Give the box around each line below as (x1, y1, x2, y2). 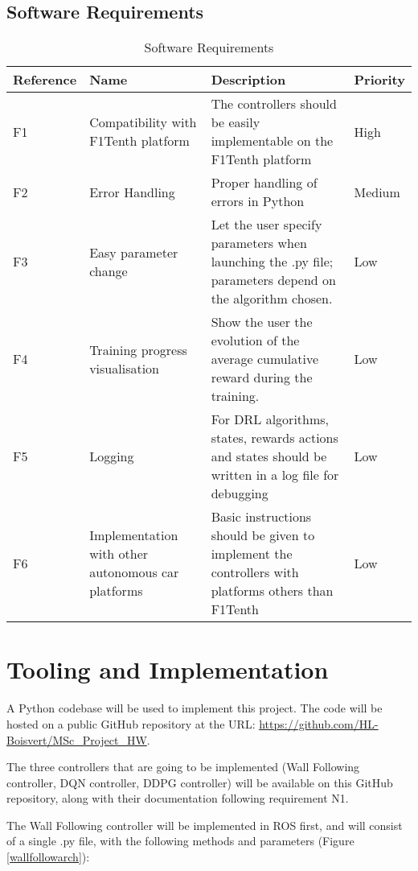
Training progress (89, 340, 187, 359)
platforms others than (211, 581, 334, 601)
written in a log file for (211, 465, 339, 485)
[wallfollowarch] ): (6, 848, 90, 865)
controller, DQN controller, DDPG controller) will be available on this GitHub (6, 774, 393, 791)
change (89, 261, 128, 280)
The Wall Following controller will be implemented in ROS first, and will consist (6, 816, 403, 833)
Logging (89, 447, 134, 466)
